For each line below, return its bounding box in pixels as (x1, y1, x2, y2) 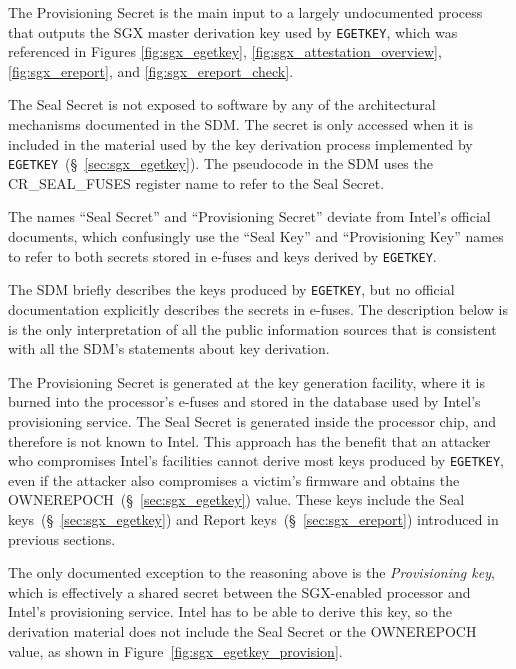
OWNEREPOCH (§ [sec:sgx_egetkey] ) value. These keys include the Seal (8, 489, 465, 510)
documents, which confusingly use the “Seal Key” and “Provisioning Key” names (8, 226, 504, 247)
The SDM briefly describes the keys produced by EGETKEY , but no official (8, 279, 455, 300)
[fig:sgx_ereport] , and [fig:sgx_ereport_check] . (8, 60, 294, 81)
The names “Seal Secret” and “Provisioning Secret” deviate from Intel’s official (8, 206, 491, 227)
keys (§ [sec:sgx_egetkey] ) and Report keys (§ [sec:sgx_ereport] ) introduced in (8, 508, 499, 529)
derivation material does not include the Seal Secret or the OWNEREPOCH (8, 620, 477, 641)
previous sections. (8, 528, 116, 549)
